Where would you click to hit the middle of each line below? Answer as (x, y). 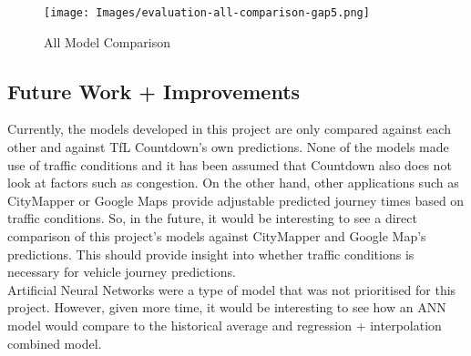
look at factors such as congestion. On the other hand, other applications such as (233, 183)
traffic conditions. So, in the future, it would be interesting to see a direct (212, 218)
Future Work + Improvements (154, 91)
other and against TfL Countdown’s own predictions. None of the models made (228, 147)
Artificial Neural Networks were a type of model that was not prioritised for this (232, 289)
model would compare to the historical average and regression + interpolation (225, 325)
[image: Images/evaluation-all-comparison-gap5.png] (207, 13)
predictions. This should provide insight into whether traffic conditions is (211, 254)
